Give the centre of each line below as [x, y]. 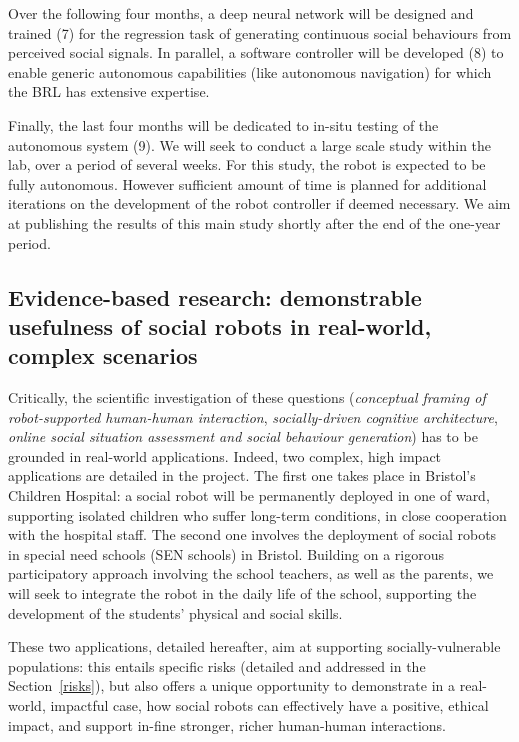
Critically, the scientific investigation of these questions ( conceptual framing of [247, 397]
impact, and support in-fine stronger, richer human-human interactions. [227, 724]
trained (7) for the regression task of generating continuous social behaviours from [260, 32]
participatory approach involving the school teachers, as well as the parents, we [251, 573]
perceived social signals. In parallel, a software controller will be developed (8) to [256, 52]
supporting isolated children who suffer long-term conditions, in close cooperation [257, 514]
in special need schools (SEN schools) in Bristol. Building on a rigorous [226, 553]
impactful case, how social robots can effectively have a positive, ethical [269, 705]
